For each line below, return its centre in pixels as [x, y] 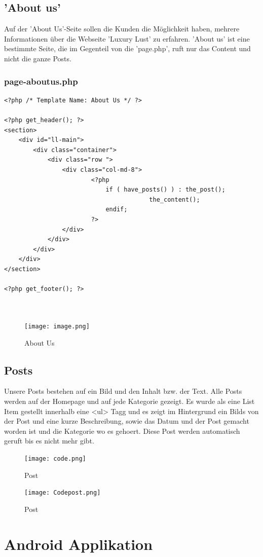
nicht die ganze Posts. [38, 58]
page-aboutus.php [41, 81]
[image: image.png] [57, 326]
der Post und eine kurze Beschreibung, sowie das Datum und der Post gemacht [127, 421]
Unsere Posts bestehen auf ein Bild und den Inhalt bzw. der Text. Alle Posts [123, 391]
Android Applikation [79, 544]
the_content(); [175, 199]
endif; [117, 210]
